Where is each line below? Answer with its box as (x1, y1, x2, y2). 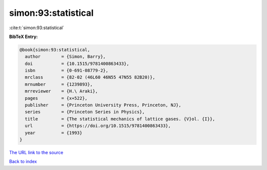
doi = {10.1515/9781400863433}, (25, 61, 130, 66)
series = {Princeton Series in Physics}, (25, 109, 145, 115)
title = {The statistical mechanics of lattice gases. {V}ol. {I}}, (25, 116, 215, 122)
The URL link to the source (9, 149, 64, 155)
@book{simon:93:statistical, (19, 47, 90, 52)
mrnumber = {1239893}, (25, 82, 93, 87)
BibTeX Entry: (9, 34, 38, 40)
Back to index (9, 159, 37, 165)
